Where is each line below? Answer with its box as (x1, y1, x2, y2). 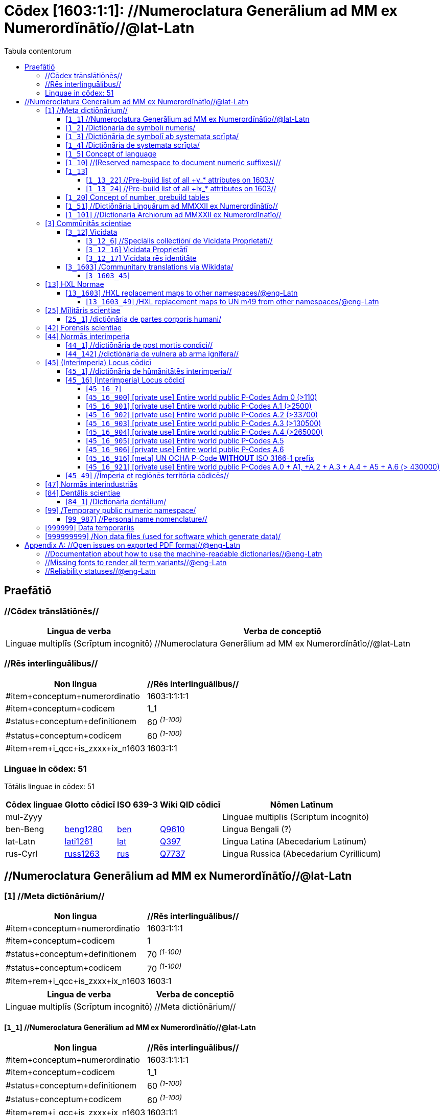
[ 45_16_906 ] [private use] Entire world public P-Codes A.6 (86, 444, 284, 454)
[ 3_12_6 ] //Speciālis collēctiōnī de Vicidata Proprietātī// (86, 236, 273, 245)
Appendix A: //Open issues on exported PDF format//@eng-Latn (25, 540, 241, 549)
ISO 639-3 (117, 799, 158, 810)
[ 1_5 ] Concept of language (65, 149, 157, 158)
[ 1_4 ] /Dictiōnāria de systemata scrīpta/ (65, 140, 200, 149)
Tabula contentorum (4, 46, 72, 55)
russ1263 (64, 849, 100, 859)
